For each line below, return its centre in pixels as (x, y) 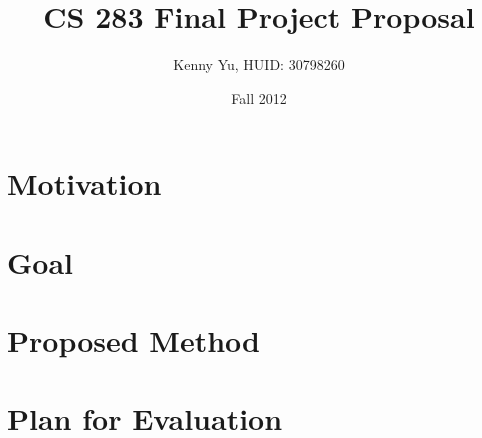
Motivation (84, 183)
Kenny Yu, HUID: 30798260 (259, 64)
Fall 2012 (259, 97)
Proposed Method (133, 340)
